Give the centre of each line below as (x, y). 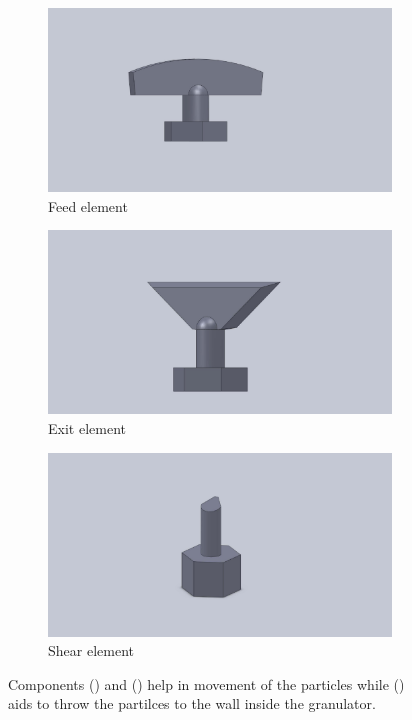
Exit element (87, 427)
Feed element (88, 205)
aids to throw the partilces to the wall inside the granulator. (192, 703)
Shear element (91, 650)
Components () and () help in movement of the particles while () (206, 683)
